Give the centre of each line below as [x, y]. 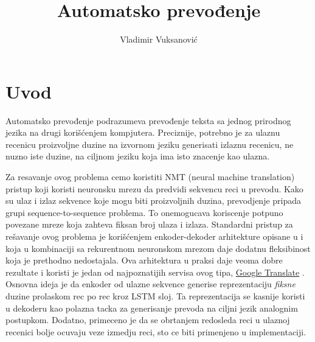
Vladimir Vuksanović [159, 39]
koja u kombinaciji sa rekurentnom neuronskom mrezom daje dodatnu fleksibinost [158, 248]
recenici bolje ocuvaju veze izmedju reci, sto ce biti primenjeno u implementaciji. [156, 331]
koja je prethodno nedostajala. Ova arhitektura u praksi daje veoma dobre [144, 260]
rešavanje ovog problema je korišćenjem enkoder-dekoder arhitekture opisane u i [154, 236]
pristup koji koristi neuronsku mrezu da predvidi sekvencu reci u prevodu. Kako [154, 188]
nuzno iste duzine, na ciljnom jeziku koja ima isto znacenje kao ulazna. [138, 156]
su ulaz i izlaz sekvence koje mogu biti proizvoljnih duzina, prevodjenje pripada [154, 201]
